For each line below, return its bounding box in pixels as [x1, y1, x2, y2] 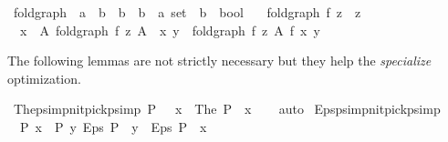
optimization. [7, 68, 81, 87]
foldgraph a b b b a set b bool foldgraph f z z [13, 3, 361, 21]
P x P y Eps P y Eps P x [19, 117, 207, 136]
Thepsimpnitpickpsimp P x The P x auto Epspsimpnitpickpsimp [13, 99, 441, 118]
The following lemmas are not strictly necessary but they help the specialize [7, 51, 432, 70]
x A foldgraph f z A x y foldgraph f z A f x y [19, 20, 320, 39]
